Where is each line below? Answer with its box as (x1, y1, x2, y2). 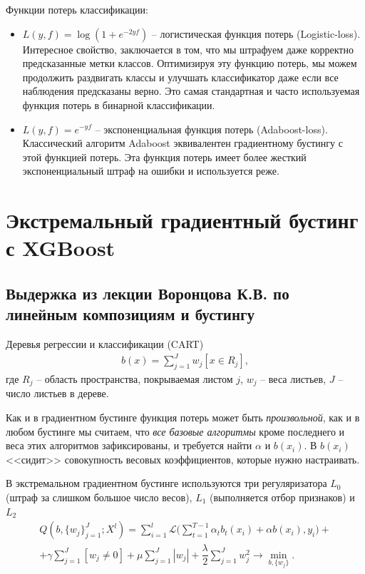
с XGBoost (6, 233, 115, 262)
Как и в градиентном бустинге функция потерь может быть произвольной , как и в (6, 410, 360, 425)
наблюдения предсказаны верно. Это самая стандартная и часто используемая (22, 83, 360, 98)
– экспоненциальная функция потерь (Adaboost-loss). (95, 121, 328, 136)
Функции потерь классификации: (6, 2, 148, 16)
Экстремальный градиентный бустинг (6, 205, 359, 235)
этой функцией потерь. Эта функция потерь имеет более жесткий (22, 149, 307, 164)
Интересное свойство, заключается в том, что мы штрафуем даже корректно (22, 41, 354, 56)
